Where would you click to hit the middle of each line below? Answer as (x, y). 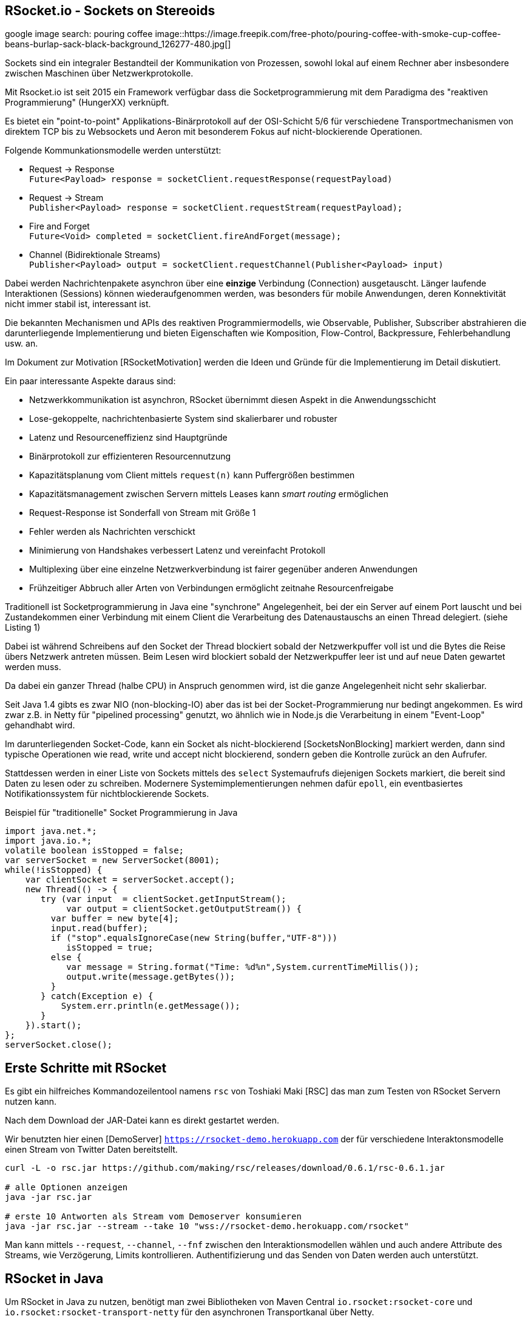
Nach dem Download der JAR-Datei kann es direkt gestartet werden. (142, 1120)
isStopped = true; (110, 948)
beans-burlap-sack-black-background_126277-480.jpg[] (118, 44)
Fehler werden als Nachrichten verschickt (112, 532)
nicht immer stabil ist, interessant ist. (78, 304)
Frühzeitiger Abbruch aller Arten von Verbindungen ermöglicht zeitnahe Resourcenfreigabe (211, 588)
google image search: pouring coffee (79, 34)
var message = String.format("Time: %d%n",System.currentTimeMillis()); (243, 967)
